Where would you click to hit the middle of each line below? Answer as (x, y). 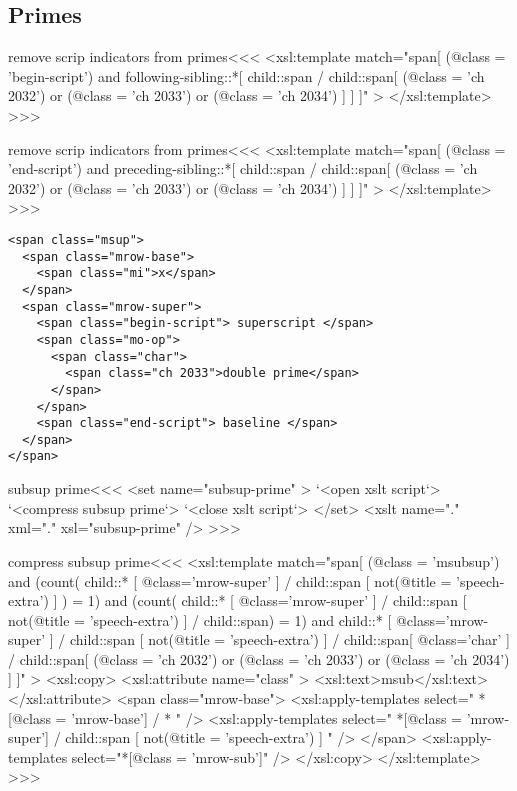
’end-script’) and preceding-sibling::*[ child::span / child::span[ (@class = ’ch (243, 168)
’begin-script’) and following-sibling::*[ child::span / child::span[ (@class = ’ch (246, 75)
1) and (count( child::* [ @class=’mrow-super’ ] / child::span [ (277, 600)
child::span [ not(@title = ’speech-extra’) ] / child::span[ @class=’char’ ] (289, 639)
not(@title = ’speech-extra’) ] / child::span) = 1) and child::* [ (200, 619)
